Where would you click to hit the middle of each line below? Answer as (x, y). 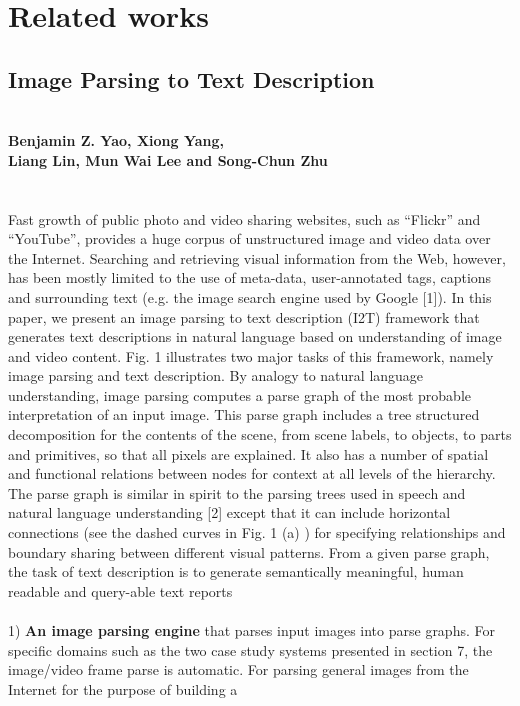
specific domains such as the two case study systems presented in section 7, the (250, 649)
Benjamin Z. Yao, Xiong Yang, (116, 140)
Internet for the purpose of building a (123, 688)
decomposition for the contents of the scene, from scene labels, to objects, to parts (260, 434)
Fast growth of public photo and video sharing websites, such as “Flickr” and (244, 218)
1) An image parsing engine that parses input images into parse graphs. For (251, 630)
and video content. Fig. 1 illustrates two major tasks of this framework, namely (251, 355)
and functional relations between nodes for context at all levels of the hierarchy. (252, 473)
